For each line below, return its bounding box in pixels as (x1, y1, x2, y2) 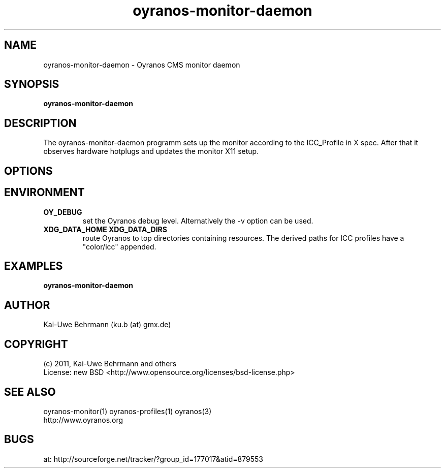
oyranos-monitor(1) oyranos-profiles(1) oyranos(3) (43, 406, 212, 416)
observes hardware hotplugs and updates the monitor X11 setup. (43, 147, 259, 156)
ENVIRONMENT (4, 186, 85, 199)
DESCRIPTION (4, 116, 77, 130)
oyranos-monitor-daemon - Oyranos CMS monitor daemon (43, 60, 240, 69)
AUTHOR (4, 298, 50, 311)
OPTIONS (4, 164, 53, 177)
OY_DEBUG (43, 207, 82, 216)
